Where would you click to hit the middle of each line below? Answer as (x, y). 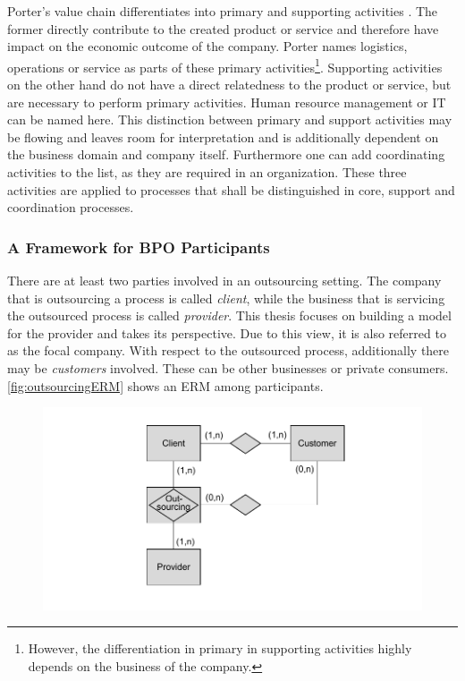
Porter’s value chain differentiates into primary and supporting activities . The (223, 11)
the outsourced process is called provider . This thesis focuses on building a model (229, 315)
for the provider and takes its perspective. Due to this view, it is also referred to (227, 332)
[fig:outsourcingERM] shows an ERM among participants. (165, 385)
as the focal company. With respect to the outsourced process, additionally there (228, 350)
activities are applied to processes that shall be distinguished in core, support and (231, 189)
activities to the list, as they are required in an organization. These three (207, 172)
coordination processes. (71, 207)
